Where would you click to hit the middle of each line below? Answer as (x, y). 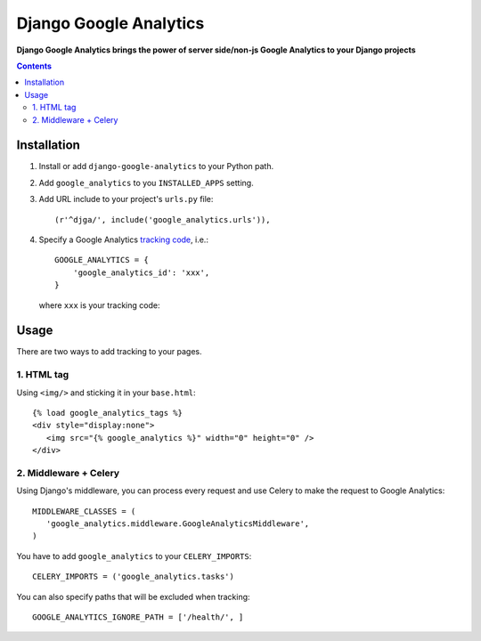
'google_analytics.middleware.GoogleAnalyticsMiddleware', (178, 524)
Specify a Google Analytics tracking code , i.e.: (124, 239)
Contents (34, 66)
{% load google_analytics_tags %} (107, 413)
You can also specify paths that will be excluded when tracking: (133, 596)
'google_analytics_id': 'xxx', (141, 272)
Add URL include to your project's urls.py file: (126, 199)
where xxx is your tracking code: (99, 305)
